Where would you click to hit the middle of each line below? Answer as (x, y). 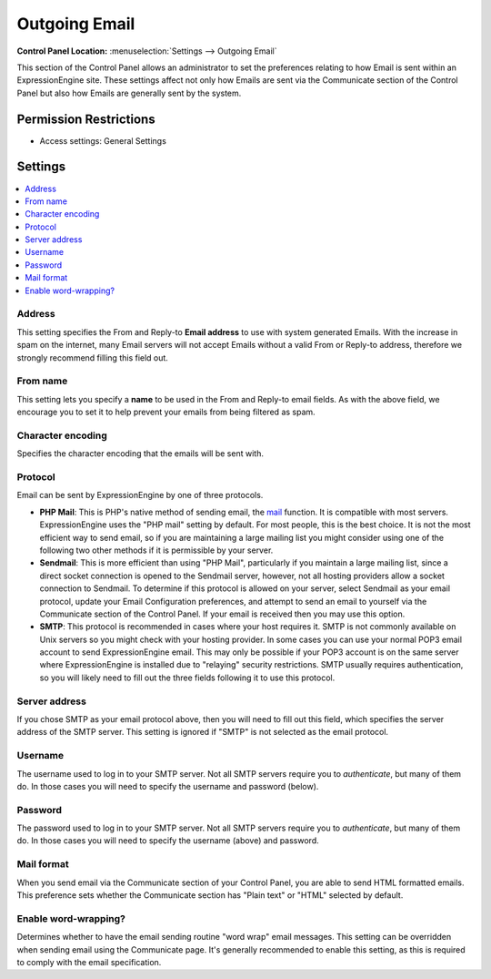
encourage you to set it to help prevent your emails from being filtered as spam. (166, 412)
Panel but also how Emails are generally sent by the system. (129, 93)
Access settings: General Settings (103, 140)
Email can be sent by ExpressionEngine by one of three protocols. (140, 495)
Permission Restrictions (86, 119)
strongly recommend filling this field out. (92, 357)
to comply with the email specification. (89, 962)
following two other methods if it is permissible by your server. (156, 550)
